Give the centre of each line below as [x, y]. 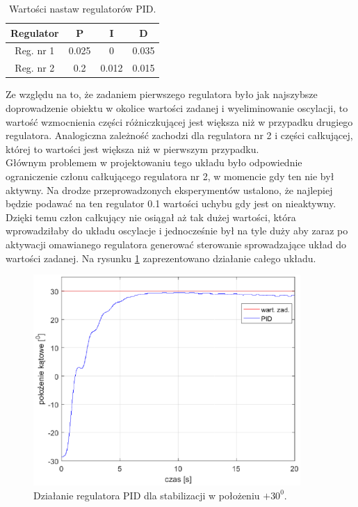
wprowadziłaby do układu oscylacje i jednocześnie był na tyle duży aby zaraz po [177, 231]
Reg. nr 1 [35, 50]
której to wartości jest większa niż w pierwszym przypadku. [132, 148]
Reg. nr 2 [35, 68]
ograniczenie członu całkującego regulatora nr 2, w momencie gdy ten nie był [170, 176]
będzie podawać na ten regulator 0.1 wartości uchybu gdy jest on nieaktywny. [171, 203]
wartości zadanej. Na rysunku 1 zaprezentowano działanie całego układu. [161, 258]
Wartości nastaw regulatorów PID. [82, 8]
